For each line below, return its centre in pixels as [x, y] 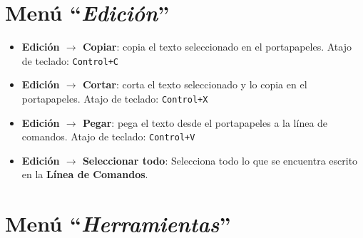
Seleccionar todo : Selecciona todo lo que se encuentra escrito [220, 160]
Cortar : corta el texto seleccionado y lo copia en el [195, 84]
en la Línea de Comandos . [85, 174]
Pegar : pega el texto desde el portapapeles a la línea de [205, 122]
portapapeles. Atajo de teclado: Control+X [115, 98]
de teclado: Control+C [70, 60]
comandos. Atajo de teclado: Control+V [108, 136]
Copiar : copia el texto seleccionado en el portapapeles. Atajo [217, 47]
